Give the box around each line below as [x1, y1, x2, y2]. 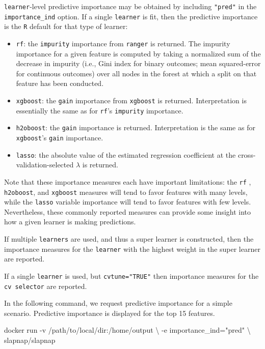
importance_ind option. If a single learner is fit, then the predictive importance [4, 11, 258, 21]
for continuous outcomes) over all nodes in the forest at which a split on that [16, 68, 257, 78]
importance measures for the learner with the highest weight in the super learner [4, 243, 260, 254]
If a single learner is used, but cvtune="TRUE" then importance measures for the [4, 270, 259, 281]
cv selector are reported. [4, 280, 87, 291]
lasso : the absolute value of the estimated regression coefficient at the [16, 149, 236, 160]
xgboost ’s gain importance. [16, 132, 103, 142]
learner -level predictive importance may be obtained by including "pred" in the [4, 1, 257, 11]
